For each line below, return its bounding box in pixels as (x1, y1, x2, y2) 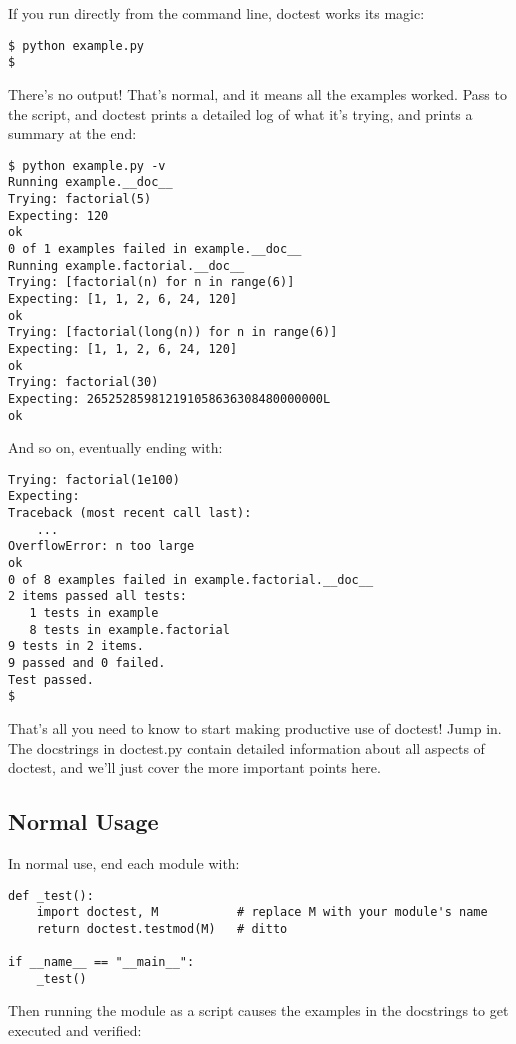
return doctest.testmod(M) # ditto (36, 921, 288, 936)
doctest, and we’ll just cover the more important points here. (8, 757, 381, 778)
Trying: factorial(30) (8, 375, 159, 390)
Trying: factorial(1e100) (8, 472, 180, 487)
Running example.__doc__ (8, 175, 173, 190)
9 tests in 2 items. (8, 639, 145, 654)
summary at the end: (8, 123, 137, 144)
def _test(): (8, 888, 94, 903)
